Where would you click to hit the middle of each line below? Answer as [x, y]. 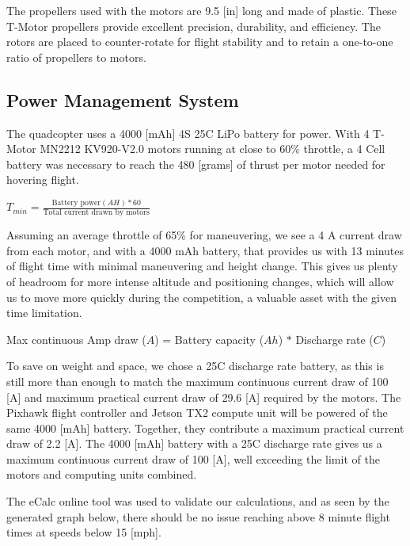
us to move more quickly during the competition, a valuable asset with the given [202, 297]
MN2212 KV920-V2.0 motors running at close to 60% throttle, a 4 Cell [213, 149]
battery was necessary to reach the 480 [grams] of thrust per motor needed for [196, 164]
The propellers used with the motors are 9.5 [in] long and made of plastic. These [201, 10]
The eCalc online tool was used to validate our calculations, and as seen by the [198, 501]
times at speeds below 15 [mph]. [84, 532]
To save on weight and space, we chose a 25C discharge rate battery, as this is [195, 366]
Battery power [76, 202]
